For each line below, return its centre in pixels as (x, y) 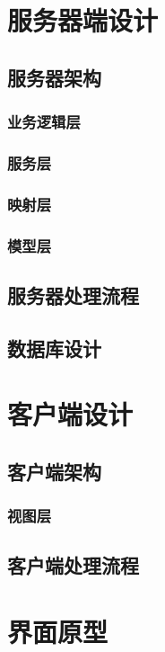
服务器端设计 (83, 20)
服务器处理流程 (73, 295)
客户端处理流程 (73, 565)
